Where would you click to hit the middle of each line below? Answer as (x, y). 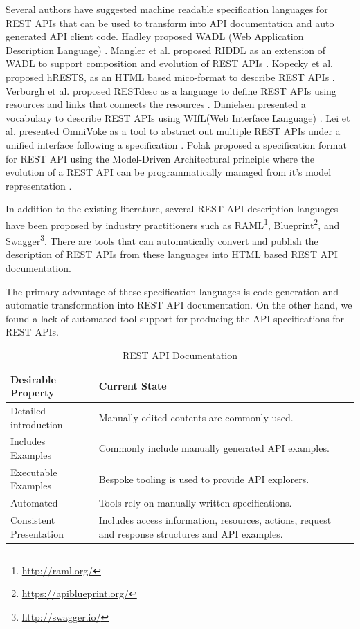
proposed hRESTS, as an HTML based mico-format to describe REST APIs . (170, 76)
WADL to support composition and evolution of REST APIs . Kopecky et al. (169, 63)
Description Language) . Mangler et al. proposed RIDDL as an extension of (166, 49)
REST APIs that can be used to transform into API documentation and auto (170, 22)
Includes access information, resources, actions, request (215, 520)
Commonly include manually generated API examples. (214, 448)
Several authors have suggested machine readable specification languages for (167, 9)
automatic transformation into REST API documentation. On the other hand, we (179, 305)
